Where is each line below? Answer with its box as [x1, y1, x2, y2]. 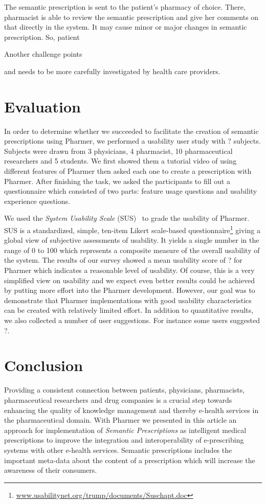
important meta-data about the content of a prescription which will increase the [4, 454, 255, 465]
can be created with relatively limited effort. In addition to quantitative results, [4, 305, 254, 315]
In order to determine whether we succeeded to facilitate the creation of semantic [4, 125, 259, 136]
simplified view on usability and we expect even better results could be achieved [4, 274, 255, 285]
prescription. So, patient [4, 31, 80, 42]
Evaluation [4, 96, 81, 117]
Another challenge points [4, 49, 82, 59]
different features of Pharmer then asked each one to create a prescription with [4, 166, 252, 176]
